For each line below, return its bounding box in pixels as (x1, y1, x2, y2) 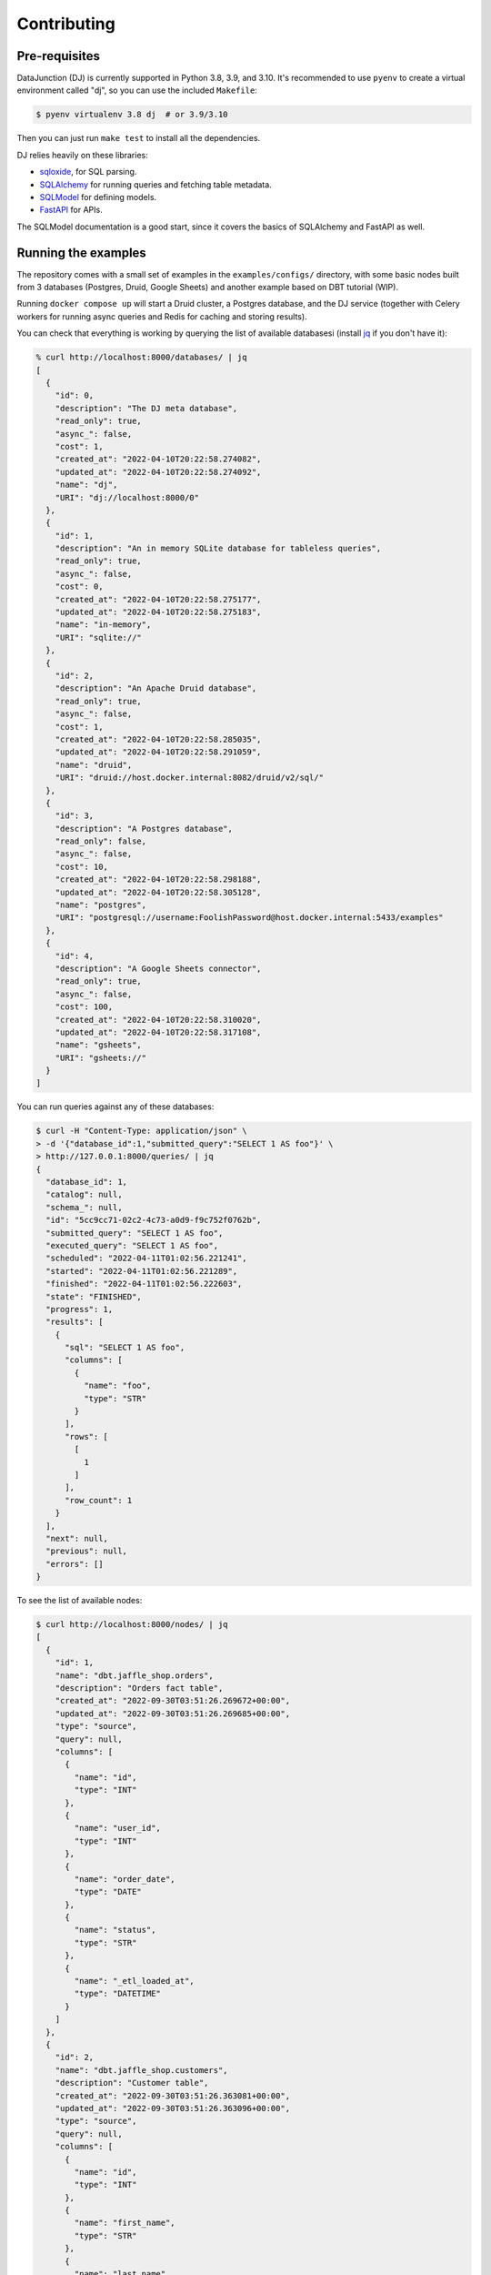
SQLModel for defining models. (39, 191, 157, 202)
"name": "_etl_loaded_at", (74, 1976, 195, 1987)
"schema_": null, (45, 1202, 123, 1212)
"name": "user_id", (74, 1823, 161, 1834)
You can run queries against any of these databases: (16, 1101, 215, 1112)
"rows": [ (65, 1431, 109, 1441)
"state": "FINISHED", (45, 1291, 143, 1301)
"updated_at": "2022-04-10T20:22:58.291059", (55, 747, 262, 757)
